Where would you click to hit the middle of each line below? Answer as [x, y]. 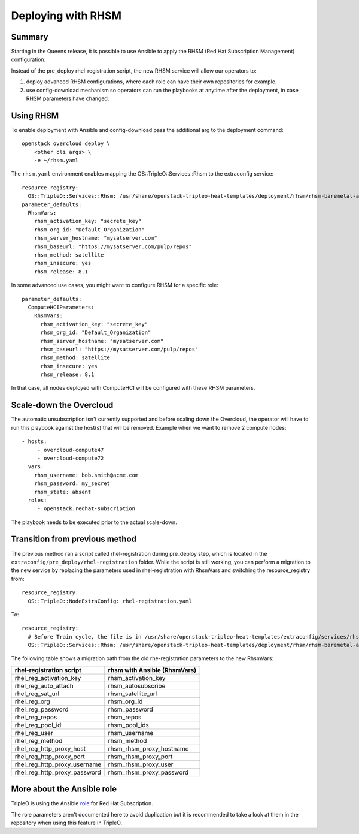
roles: [37, 500]
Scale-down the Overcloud [62, 405]
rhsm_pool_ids [128, 725]
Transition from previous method [74, 539]
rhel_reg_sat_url [37, 694]
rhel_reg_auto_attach [44, 685]
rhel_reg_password [42, 709]
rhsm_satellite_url [133, 694]
